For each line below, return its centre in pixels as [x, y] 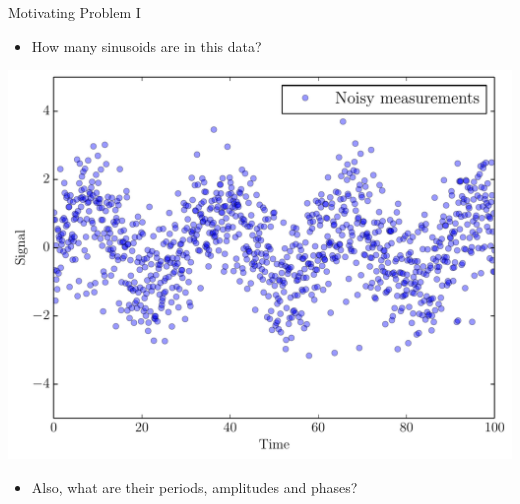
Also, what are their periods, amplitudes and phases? [194, 486]
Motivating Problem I [74, 12]
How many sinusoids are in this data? [146, 45]
